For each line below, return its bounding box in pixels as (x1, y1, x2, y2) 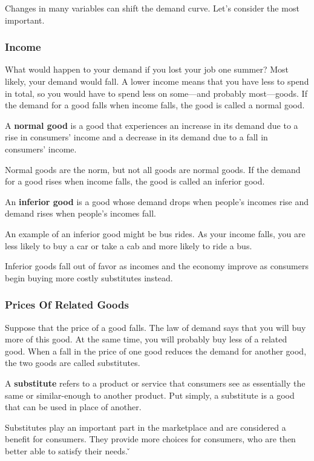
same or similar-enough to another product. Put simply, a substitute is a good (5, 388, 295, 401)
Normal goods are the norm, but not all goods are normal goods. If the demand (5, 163, 301, 175)
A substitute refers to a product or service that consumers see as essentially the (5, 376, 306, 389)
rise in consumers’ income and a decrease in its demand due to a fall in (5, 131, 268, 143)
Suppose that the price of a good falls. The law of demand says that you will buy (5, 321, 306, 333)
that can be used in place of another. (5, 401, 142, 413)
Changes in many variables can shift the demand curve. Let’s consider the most (5, 2, 299, 14)
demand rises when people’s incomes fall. (5, 207, 156, 220)
